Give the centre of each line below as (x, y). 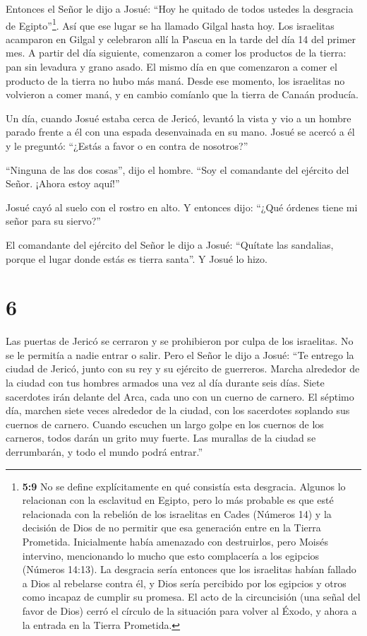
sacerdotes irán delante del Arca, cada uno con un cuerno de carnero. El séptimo (180, 396)
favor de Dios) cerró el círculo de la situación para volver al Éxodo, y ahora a (189, 610)
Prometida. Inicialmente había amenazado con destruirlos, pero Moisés (175, 541)
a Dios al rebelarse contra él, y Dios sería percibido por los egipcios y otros (184, 583)
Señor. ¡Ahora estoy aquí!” (63, 183)
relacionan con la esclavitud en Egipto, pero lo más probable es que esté (178, 500)
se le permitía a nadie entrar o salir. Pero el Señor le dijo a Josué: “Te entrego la (180, 354)
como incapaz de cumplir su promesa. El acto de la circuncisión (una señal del (191, 597)
